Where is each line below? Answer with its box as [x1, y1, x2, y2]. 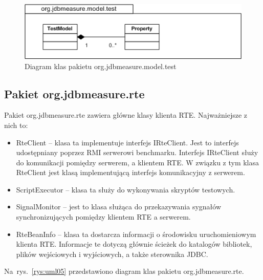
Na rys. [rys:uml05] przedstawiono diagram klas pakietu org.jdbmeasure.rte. [4, 266, 244, 276]
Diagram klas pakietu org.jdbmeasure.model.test [25, 60, 177, 71]
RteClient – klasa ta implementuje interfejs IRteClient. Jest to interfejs [16, 137, 239, 147]
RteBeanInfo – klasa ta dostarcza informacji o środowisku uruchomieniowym [16, 228, 256, 239]
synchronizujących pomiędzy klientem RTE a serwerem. [16, 211, 191, 222]
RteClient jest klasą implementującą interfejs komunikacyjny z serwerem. [16, 167, 245, 178]
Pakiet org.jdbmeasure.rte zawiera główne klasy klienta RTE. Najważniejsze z [4, 110, 248, 120]
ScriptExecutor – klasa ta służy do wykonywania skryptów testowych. [16, 184, 235, 195]
